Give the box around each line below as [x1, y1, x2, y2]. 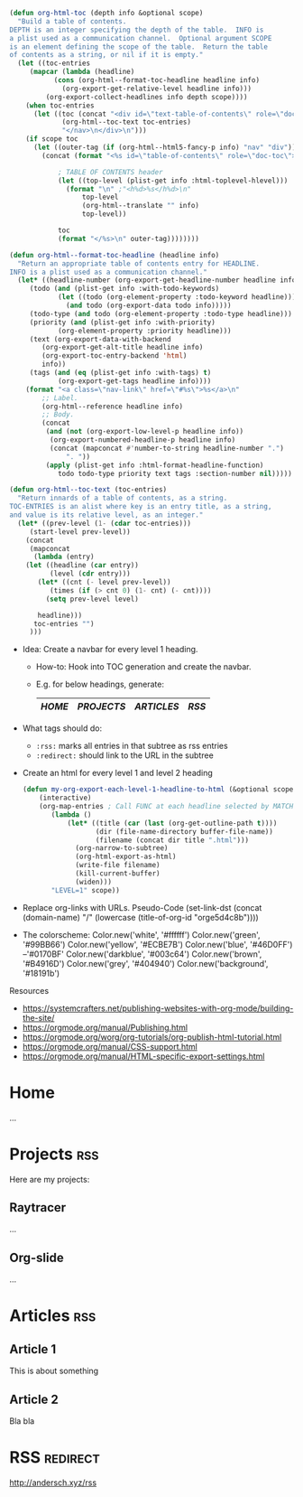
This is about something [9, 1365, 99, 1377]
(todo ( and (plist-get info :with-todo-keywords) [29, 285, 220, 294]
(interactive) [39, 793, 92, 803]
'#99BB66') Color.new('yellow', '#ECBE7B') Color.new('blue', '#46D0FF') [22, 939, 293, 950]
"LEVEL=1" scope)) [50, 885, 120, 894]
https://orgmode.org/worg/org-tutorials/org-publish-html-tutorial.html [22, 1031, 282, 1043]
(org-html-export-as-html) [75, 852, 177, 862]
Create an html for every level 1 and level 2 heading [22, 768, 214, 779]
